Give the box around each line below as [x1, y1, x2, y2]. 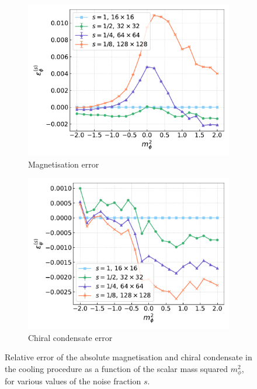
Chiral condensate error [28, 331, 113, 343]
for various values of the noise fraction [5, 375, 141, 387]
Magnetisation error [28, 158, 99, 170]
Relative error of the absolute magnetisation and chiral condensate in [5, 351, 252, 363]
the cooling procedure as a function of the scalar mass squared [5, 362, 228, 374]
